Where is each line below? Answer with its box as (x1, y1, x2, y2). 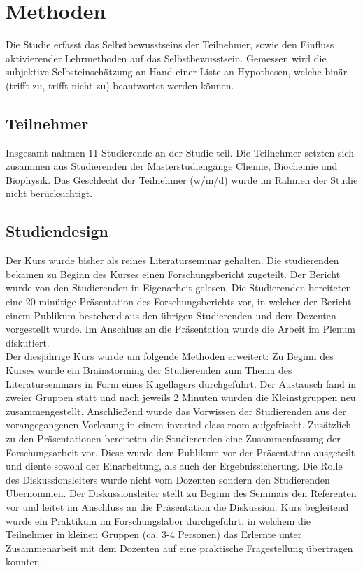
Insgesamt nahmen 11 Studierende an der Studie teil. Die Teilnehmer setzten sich (6, 145, 354, 159)
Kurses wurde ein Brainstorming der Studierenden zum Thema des (6, 363, 292, 377)
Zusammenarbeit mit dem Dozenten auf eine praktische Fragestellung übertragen (6, 540, 353, 555)
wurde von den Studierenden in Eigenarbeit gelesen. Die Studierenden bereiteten (6, 280, 352, 295)
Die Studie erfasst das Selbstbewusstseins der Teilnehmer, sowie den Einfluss (6, 37, 334, 52)
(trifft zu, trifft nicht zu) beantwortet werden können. (6, 78, 234, 92)
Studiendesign (6, 220, 109, 242)
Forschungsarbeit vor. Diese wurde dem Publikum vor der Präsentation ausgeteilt (6, 444, 355, 459)
